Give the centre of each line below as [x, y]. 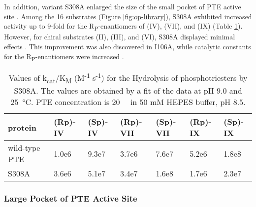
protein [22, 127]
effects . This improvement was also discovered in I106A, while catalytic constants [128, 46]
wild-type [24, 148]
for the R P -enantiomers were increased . [64, 57]
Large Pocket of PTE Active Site [71, 198]
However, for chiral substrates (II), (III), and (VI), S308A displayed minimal [120, 37]
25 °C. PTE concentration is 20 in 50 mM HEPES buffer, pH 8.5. [128, 102]
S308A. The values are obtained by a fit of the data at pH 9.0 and [128, 91]
